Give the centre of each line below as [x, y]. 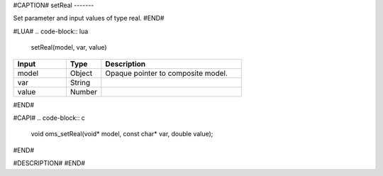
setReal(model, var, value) [69, 48]
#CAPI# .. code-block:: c [49, 118]
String [80, 82]
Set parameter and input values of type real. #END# [89, 18]
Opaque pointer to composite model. [167, 73]
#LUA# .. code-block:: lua [51, 31]
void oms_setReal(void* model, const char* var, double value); [122, 134]
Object [81, 73]
